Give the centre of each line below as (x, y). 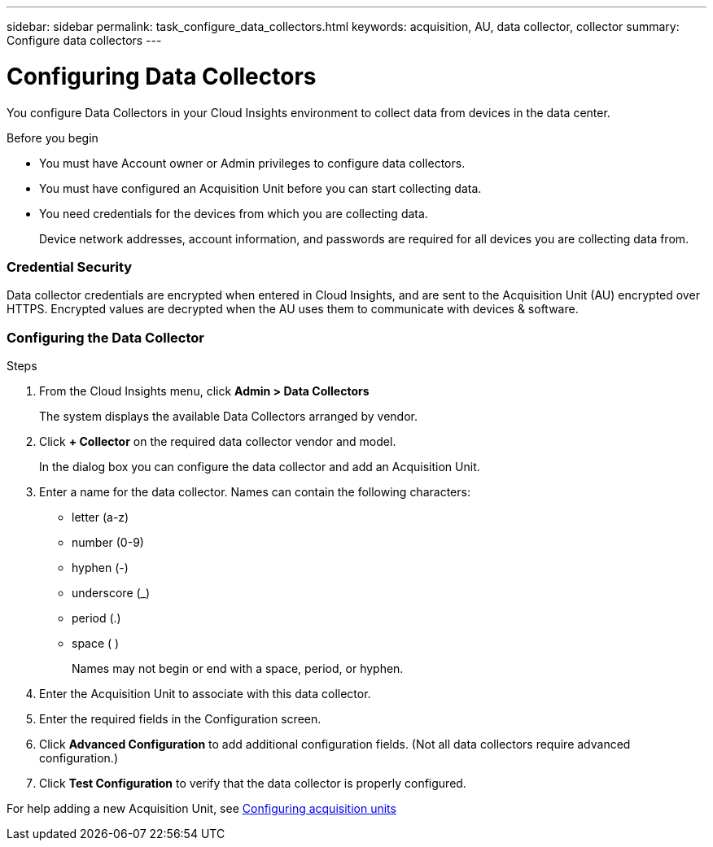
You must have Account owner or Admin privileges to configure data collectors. (252, 163)
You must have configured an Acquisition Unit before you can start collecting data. (260, 188)
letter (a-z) (101, 517)
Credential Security (70, 266)
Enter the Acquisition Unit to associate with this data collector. (205, 694)
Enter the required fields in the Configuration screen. (180, 719)
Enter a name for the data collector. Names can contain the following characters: (255, 492)
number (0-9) (108, 542)
